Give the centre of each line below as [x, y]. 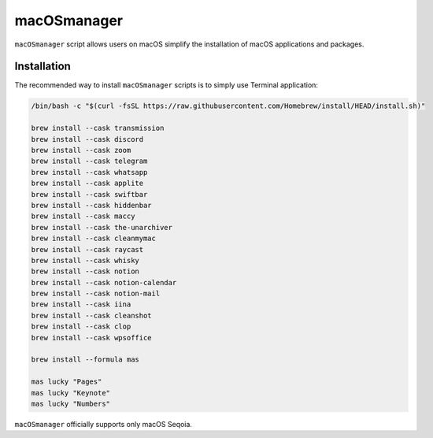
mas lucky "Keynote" [70, 393]
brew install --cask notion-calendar [104, 282]
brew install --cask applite [87, 184]
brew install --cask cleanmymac [94, 239]
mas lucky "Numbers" [70, 403]
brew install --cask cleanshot [92, 316]
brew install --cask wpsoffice [92, 338]
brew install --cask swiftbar [89, 194]
